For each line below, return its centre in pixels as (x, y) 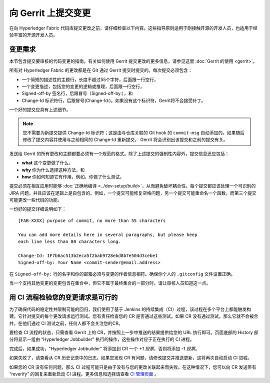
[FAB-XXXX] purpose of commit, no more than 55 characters (92, 220)
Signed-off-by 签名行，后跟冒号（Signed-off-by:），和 (77, 93)
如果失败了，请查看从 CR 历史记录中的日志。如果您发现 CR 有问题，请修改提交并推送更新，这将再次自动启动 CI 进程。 (131, 358)
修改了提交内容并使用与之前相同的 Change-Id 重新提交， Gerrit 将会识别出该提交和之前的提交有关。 (125, 139)
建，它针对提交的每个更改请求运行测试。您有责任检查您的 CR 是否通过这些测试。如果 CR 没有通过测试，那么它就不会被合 (134, 316)
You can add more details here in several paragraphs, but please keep (108, 234)
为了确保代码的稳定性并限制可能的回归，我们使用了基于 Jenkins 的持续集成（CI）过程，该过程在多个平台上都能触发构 (130, 309)
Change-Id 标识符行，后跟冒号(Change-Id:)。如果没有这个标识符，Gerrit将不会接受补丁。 (114, 100)
